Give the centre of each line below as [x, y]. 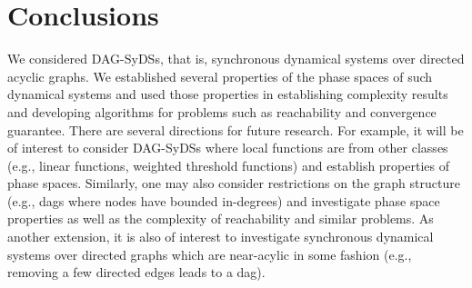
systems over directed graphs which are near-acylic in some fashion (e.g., [210, 254]
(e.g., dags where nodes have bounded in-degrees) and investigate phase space [224, 200]
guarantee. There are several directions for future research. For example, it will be [236, 129]
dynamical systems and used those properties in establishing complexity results [228, 94]
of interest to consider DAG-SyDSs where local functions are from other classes [228, 148]
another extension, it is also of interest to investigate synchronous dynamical [221, 237]
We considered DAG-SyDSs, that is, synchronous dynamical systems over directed [236, 59]
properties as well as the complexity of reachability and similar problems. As [221, 218]
